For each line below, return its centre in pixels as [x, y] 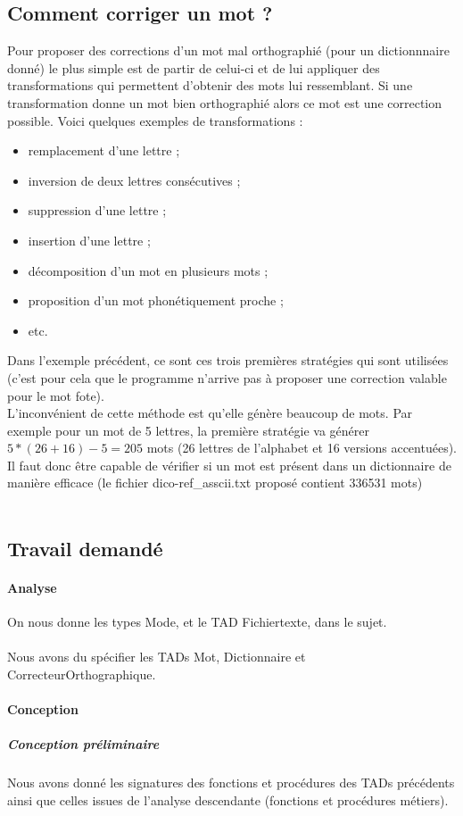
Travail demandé [85, 549]
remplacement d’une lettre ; [104, 150]
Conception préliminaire [83, 744]
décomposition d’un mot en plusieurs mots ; [148, 270]
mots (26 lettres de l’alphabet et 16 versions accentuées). [302, 448]
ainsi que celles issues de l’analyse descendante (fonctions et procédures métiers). [228, 799]
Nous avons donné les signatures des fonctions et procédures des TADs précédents [231, 783]
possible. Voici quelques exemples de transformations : [155, 120]
